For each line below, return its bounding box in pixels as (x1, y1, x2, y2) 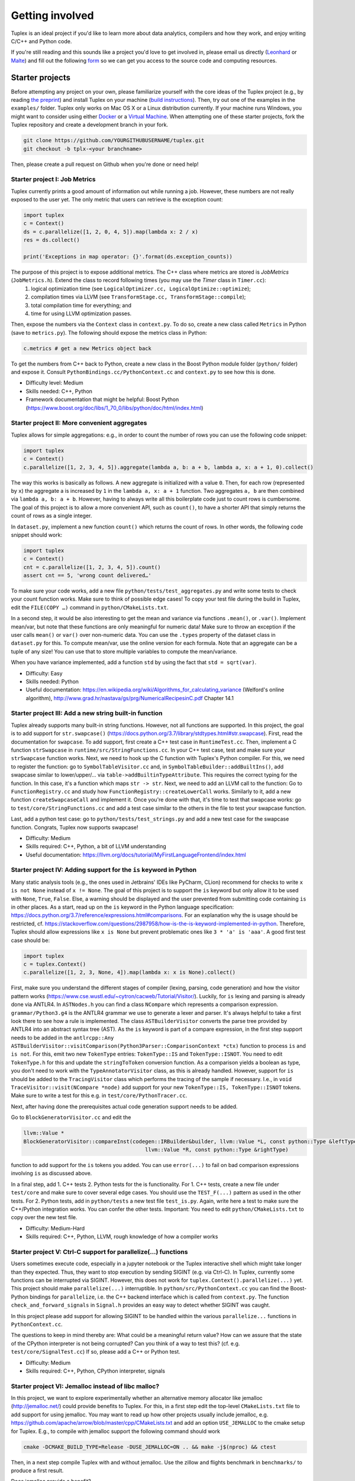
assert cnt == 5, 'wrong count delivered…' (23, 572, 152, 579)
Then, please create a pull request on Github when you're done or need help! (11, 161, 199, 168)
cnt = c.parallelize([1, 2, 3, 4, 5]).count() (23, 563, 161, 570)
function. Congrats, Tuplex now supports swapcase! (11, 823, 138, 831)
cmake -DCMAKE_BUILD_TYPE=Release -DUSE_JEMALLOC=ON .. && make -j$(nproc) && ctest (23, 1443, 276, 1450)
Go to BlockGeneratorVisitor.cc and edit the (11, 1114, 131, 1121)
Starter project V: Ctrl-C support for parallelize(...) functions (11, 1248, 188, 1256)
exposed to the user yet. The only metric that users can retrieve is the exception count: (11, 196, 223, 203)
